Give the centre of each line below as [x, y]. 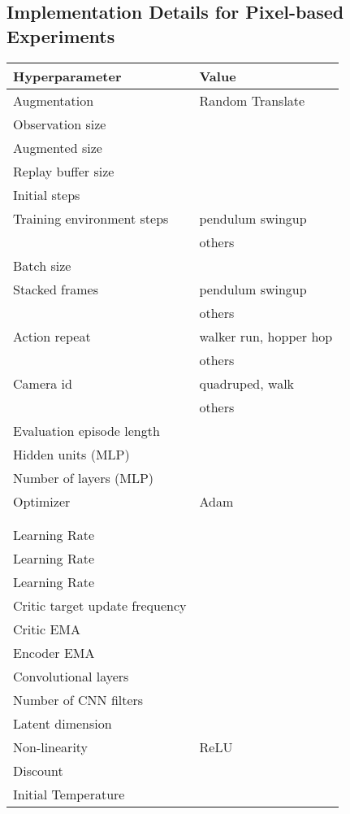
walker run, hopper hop [266, 336]
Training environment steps [91, 218]
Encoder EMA [54, 652]
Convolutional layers [71, 676]
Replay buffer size [64, 171]
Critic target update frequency [100, 605]
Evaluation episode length [86, 430]
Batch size [42, 265]
